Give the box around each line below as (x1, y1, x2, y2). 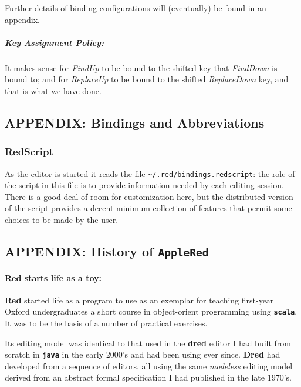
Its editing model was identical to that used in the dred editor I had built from (5, 336, 292, 349)
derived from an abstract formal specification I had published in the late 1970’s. (5, 371, 292, 383)
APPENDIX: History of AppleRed (5, 242, 209, 260)
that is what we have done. (5, 84, 102, 96)
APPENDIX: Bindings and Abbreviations (5, 113, 265, 131)
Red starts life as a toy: (5, 271, 102, 283)
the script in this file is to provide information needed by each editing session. (5, 179, 284, 191)
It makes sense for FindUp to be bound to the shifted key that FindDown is (5, 61, 278, 74)
